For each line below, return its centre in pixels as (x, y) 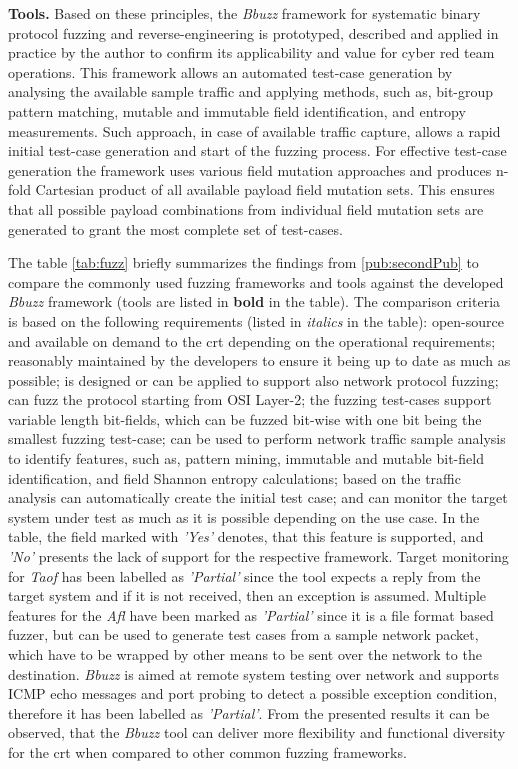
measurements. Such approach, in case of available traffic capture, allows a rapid (254, 130)
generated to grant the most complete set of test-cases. (175, 228)
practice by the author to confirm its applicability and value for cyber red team (251, 52)
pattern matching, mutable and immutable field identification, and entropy (237, 110)
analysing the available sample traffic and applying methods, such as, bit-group (251, 91)
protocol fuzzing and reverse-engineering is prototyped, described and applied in (253, 32)
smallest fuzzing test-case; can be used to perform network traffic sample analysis (257, 438)
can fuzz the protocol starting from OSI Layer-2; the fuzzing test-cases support (250, 399)
